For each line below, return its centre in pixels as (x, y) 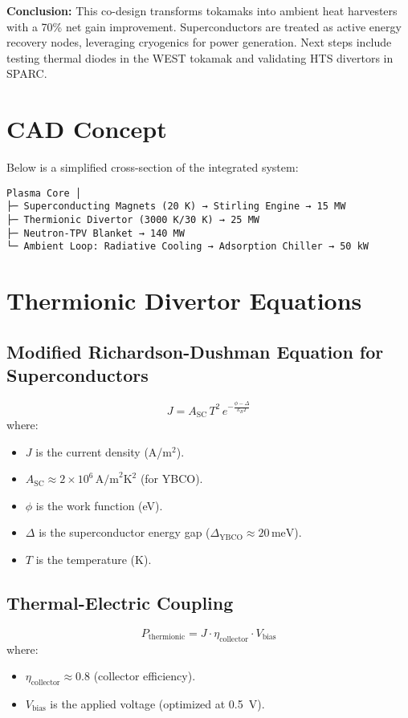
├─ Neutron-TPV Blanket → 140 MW (96, 233)
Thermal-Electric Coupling (120, 602)
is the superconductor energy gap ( (124, 532)
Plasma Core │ (44, 193)
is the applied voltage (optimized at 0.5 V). (157, 703)
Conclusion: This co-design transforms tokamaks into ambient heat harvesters (202, 10)
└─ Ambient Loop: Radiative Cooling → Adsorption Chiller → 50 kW (188, 247)
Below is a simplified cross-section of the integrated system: (153, 167)
